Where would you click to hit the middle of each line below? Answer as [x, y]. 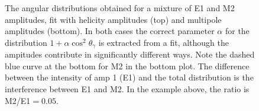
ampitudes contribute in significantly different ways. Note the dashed [130, 54]
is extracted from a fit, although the [164, 42]
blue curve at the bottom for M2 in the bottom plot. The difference [127, 65]
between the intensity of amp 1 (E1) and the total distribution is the [129, 77]
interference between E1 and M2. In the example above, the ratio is [127, 89]
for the [237, 31]
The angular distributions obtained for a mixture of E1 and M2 [120, 8]
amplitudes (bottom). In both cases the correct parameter [110, 31]
